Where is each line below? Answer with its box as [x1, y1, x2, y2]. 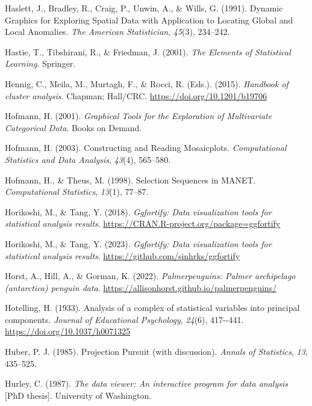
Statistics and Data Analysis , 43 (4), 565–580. [5, 153, 171, 165]
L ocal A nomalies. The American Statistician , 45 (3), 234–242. [5, 25, 230, 38]
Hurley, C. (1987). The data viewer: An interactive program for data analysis [5, 377, 288, 390]
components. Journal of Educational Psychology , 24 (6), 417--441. [5, 313, 244, 325]
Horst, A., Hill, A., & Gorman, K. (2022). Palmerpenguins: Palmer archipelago [5, 269, 296, 282]
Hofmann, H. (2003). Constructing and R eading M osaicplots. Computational [5, 141, 287, 154]
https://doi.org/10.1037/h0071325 [5, 325, 131, 337]
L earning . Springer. [5, 57, 76, 70]
